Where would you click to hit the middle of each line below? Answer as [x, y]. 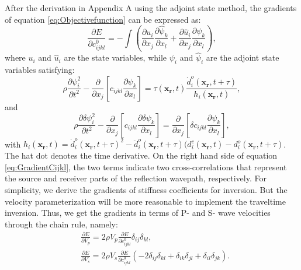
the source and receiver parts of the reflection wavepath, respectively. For [136, 178]
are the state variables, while [115, 57]
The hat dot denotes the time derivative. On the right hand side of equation [141, 155]
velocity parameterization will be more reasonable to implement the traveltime [145, 201]
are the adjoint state [243, 57]
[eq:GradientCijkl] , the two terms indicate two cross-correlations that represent [146, 166]
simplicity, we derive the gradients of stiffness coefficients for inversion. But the [146, 190]
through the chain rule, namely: [61, 224]
